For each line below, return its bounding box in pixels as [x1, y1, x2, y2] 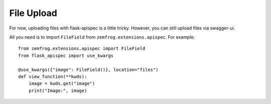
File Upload [9, 7, 58, 18]
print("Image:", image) [28, 87, 87, 93]
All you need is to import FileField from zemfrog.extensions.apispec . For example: [9, 34, 195, 40]
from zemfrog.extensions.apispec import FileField [18, 45, 146, 51]
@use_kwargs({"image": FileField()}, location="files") [18, 66, 159, 72]
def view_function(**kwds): [18, 73, 87, 79]
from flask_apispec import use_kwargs [18, 52, 114, 58]
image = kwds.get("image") [28, 80, 95, 86]
